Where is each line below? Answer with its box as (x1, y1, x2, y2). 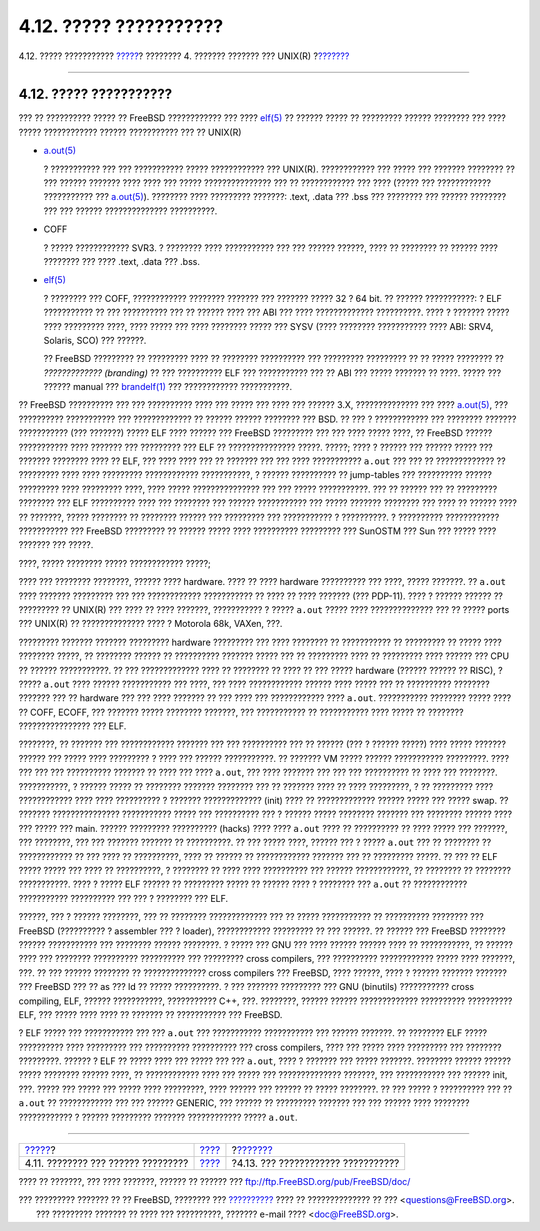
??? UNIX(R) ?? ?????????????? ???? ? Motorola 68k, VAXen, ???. (18, 618, 283, 630)
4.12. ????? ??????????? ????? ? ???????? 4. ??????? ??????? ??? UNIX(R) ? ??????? (18, 50, 350, 62)
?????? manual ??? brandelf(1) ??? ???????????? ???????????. (43, 381, 293, 393)
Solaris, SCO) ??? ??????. (43, 334, 147, 346)
